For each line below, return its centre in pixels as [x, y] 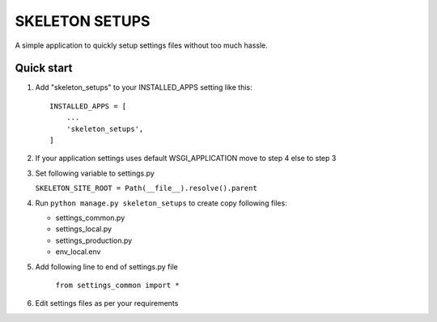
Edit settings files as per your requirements [107, 303]
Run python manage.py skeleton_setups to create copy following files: [161, 203]
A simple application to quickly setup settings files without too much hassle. [142, 45]
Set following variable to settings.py [95, 173]
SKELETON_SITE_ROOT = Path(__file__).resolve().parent [146, 189]
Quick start [44, 68]
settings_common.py [90, 218]
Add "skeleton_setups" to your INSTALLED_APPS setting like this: [144, 87]
